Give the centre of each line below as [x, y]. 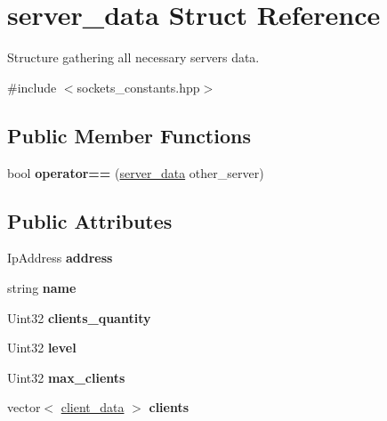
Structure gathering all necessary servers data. [133, 57]
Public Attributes [90, 220]
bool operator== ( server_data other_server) [136, 172]
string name [42, 287]
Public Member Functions [129, 135]
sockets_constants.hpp [138, 87]
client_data [93, 407]
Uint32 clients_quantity [79, 317]
